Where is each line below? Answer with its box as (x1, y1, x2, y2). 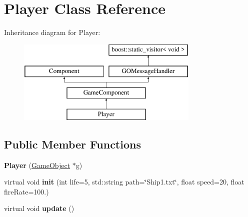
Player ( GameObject (4, 159, 70, 170)
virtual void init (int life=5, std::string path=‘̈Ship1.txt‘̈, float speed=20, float (4, 176, 244, 187)
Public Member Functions (4, 136, 141, 151)
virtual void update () (4, 203, 74, 213)
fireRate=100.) (4, 186, 49, 196)
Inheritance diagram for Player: (4, 27, 100, 37)
